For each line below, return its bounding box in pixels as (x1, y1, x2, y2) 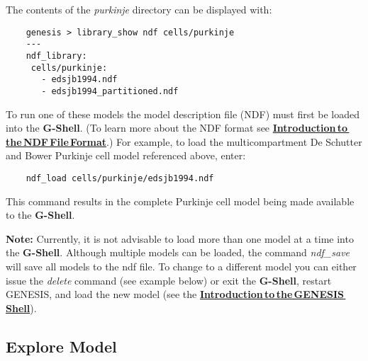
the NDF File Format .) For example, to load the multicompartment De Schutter (6, 134, 362, 149)
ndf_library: (26, 50, 87, 61)
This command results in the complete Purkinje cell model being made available (6, 193, 355, 208)
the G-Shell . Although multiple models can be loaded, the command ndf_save (6, 245, 350, 260)
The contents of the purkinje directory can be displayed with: (6, 2, 272, 16)
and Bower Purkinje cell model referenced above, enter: (6, 148, 246, 163)
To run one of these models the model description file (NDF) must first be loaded (6, 106, 360, 121)
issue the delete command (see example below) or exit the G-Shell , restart (6, 273, 332, 287)
